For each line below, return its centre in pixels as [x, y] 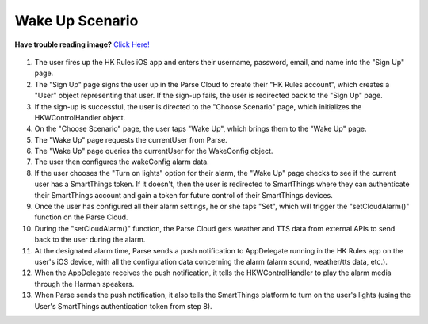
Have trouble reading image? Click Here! [82, 44]
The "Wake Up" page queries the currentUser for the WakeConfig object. [154, 151]
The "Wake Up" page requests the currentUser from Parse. [131, 139]
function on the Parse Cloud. [81, 217]
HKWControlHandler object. [80, 117]
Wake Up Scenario [76, 21]
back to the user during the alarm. [90, 240]
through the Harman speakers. [84, 284]
